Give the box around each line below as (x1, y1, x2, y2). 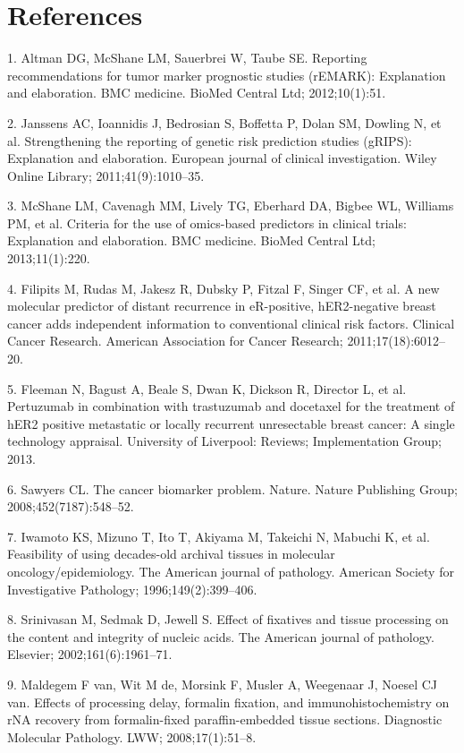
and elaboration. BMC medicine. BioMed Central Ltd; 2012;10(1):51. (7, 83, 386, 102)
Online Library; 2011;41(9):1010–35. (7, 166, 205, 184)
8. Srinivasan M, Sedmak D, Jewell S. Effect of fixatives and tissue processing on (7, 610, 449, 629)
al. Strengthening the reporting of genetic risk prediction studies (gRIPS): (7, 131, 412, 150)
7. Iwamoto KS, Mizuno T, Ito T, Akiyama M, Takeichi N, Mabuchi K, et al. (7, 526, 430, 545)
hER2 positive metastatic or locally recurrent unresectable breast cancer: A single (7, 414, 455, 432)
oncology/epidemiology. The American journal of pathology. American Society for (7, 561, 454, 580)
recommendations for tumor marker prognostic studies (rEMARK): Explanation (7, 65, 446, 84)
